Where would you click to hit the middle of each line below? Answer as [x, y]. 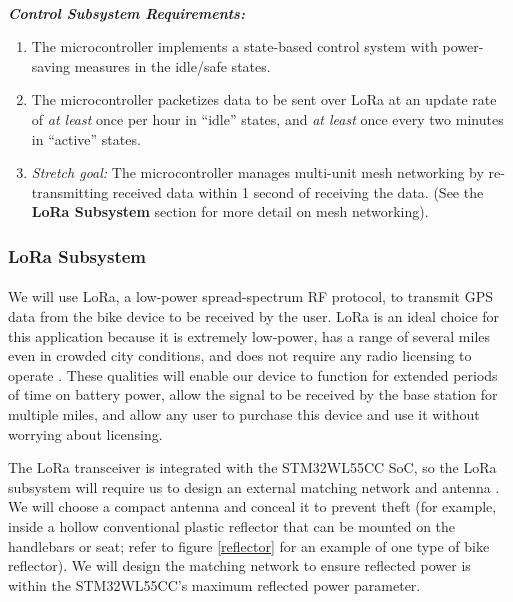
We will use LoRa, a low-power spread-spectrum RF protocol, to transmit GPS [250, 296]
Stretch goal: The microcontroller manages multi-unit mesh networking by [257, 172]
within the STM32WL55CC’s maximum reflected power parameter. [214, 584]
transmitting [70, 191]
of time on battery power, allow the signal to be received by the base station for [253, 394]
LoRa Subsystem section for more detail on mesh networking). [230, 211]
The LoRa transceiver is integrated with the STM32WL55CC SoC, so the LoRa [252, 467]
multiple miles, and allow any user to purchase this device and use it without [244, 413]
